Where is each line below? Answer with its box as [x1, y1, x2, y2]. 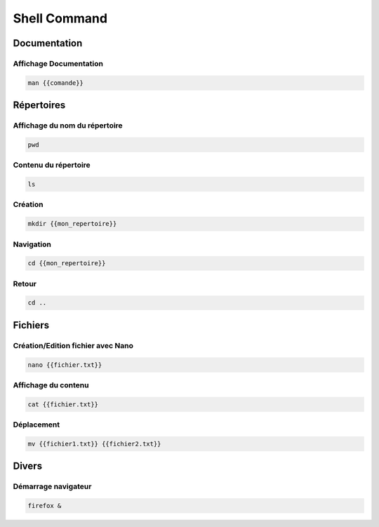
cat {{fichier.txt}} [27, 400, 98, 408]
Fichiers [13, 319, 49, 331]
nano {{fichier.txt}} [27, 361, 102, 368]
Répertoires [13, 99, 66, 112]
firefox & [27, 502, 62, 510]
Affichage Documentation [13, 58, 103, 68]
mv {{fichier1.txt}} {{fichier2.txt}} [27, 439, 161, 448]
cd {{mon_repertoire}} [27, 260, 106, 267]
